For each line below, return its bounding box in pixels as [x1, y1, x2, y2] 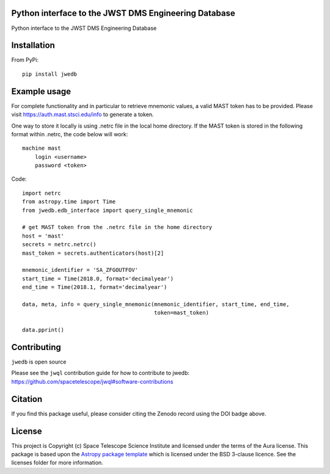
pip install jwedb [22, 70, 78, 78]
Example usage [11, 86, 71, 97]
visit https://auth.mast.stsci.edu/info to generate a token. [11, 111, 154, 119]
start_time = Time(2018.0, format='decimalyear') [22, 275, 174, 282]
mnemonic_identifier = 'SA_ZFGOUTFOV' [22, 266, 139, 274]
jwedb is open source [11, 358, 67, 365]
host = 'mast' [22, 232, 64, 239]
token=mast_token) [153, 309, 209, 316]
